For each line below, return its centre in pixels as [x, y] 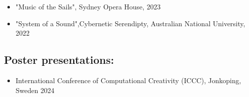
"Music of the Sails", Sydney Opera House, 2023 [88, 6]
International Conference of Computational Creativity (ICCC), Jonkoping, [128, 80]
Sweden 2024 [35, 90]
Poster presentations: [59, 60]
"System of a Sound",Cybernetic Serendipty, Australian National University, [130, 23]
